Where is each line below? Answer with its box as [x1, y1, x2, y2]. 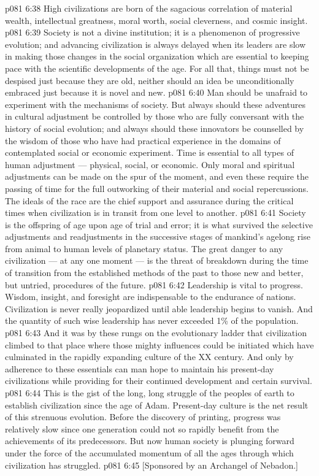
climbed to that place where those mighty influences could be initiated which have [5, 338, 314, 351]
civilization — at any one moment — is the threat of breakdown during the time [5, 254, 309, 267]
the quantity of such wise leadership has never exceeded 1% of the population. [5, 314, 299, 327]
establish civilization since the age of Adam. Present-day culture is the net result [5, 398, 309, 411]
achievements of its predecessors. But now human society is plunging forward [5, 434, 294, 447]
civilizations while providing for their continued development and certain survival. [5, 374, 312, 387]
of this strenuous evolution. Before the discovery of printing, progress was [5, 410, 281, 423]
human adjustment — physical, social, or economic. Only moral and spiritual [5, 158, 295, 171]
